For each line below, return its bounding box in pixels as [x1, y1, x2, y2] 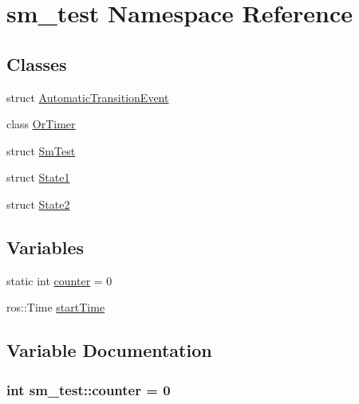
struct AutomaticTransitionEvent [6, 88, 169, 105]
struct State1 [6, 169, 70, 186]
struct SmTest [6, 142, 76, 159]
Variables [6, 234, 85, 259]
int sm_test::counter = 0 [6, 379, 171, 399]
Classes [6, 51, 67, 76]
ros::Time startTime [6, 299, 105, 316]
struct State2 [6, 195, 70, 212]
